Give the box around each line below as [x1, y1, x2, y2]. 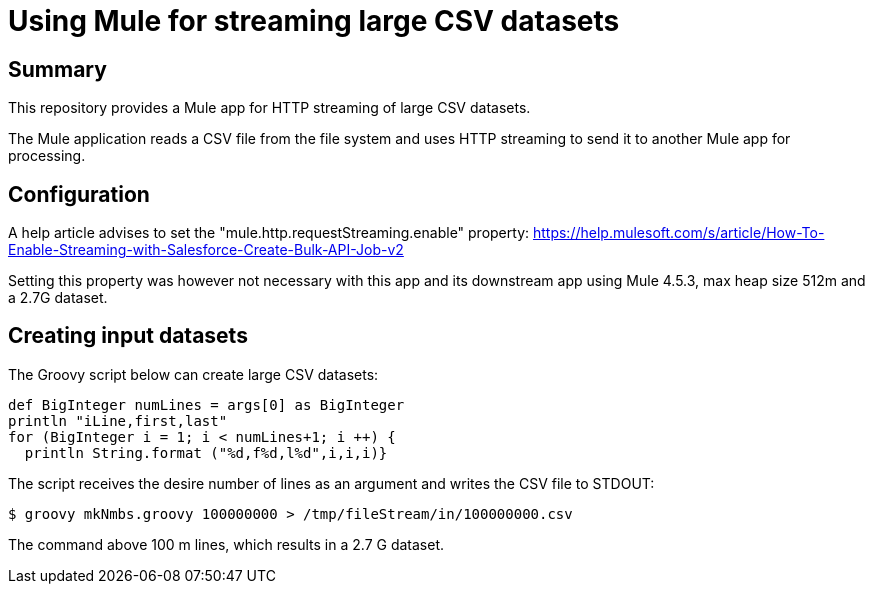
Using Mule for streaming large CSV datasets [8, 4, 620, 38]
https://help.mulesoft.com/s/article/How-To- [532, 224, 825, 242]
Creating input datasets [8, 323, 248, 349]
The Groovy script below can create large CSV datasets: [8, 365, 379, 383]
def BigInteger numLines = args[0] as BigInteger [8, 396, 405, 413]
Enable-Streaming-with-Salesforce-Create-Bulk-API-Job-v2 [8, 241, 404, 259]
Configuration [8, 181, 150, 207]
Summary [8, 56, 107, 82]
